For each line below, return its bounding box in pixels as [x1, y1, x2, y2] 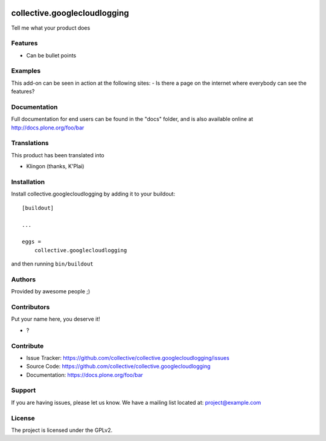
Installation [11, 178, 45, 186]
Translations [11, 139, 50, 148]
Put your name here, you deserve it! [11, 315, 100, 323]
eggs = [22, 238, 42, 245]
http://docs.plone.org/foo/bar [11, 124, 85, 131]
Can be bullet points [26, 51, 77, 59]
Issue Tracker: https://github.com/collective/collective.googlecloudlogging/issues [26, 354, 229, 361]
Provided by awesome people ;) [11, 288, 91, 295]
